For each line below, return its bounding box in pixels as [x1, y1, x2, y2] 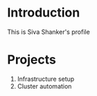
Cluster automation [17, 81, 72, 90]
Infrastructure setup [17, 75, 75, 83]
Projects [7, 52, 57, 68]
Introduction [7, 5, 80, 21]
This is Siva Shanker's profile [7, 28, 90, 36]
